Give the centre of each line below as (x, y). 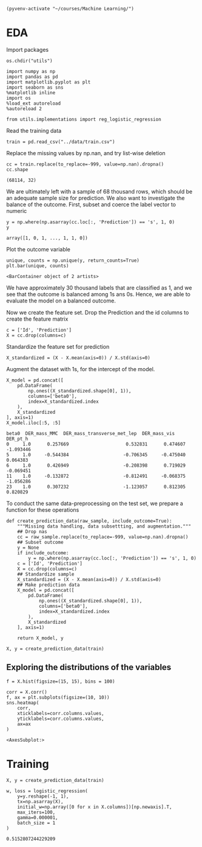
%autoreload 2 (24, 109)
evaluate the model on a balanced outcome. (61, 301)
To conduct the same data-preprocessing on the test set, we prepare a (95, 503)
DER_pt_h (17, 439)
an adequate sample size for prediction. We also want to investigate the (96, 198)
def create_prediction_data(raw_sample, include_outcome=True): (89, 521)
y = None (28, 548)
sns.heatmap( (23, 703)
